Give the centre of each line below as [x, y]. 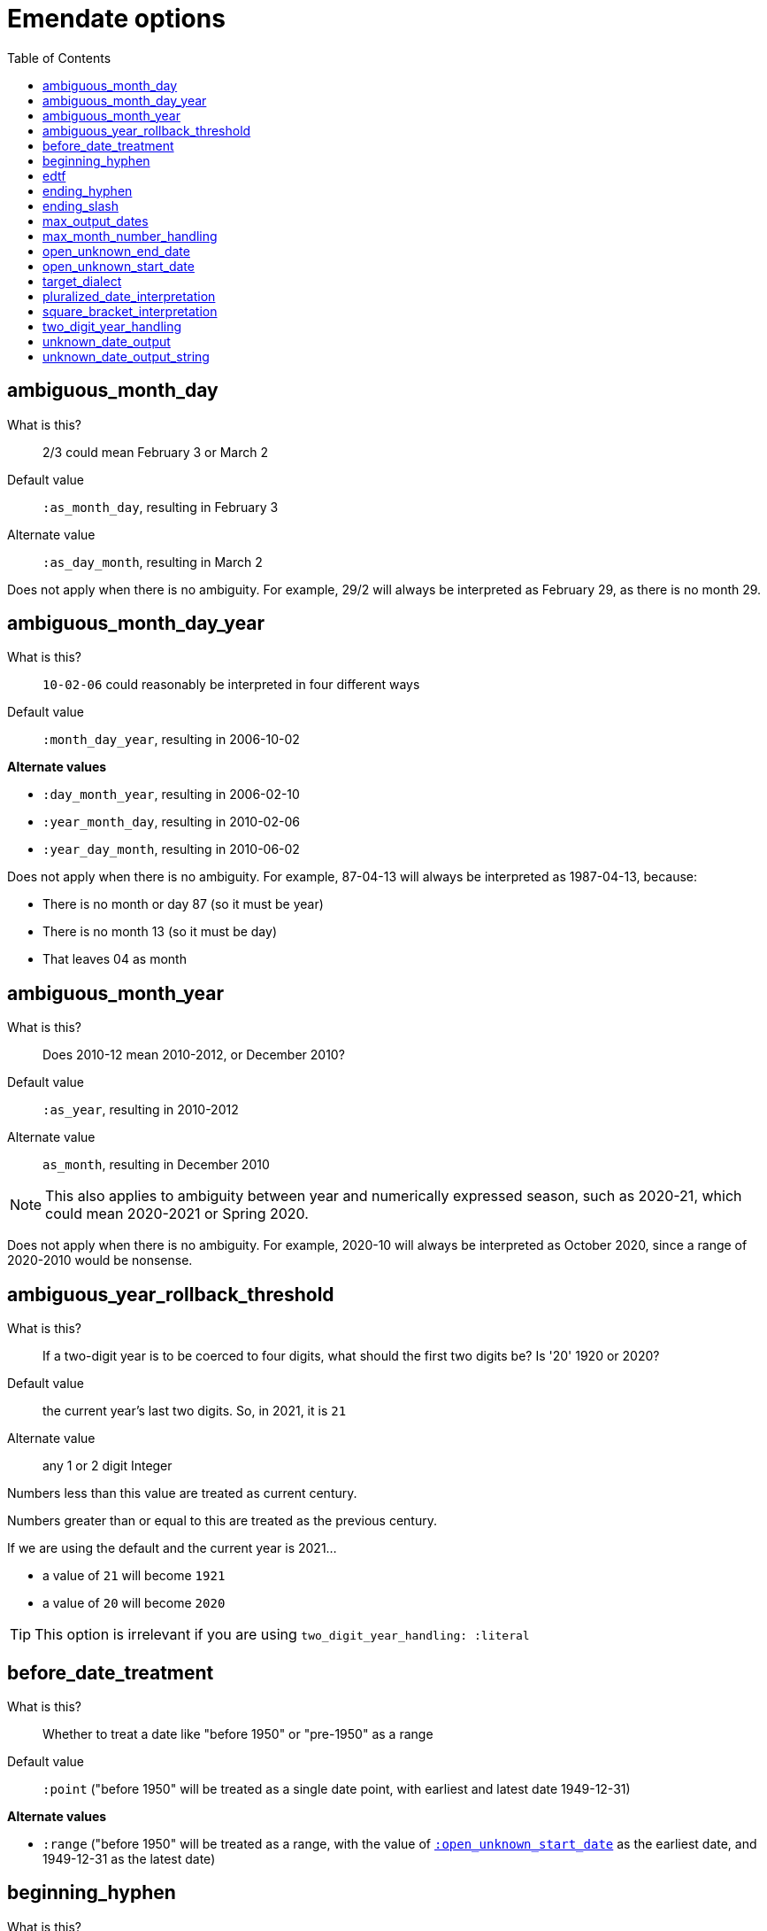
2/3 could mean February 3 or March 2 [156, 452]
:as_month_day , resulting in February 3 [161, 507]
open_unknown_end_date [116, 251]
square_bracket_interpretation [130, 311]
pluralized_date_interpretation [129, 296]
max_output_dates [96, 221]
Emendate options [116, 19]
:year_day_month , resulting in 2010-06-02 [171, 849]
